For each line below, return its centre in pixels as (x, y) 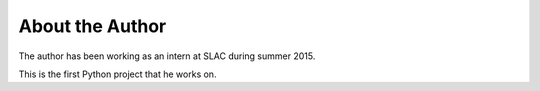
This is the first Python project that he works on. (117, 74)
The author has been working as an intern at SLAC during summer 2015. (167, 56)
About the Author (92, 26)
